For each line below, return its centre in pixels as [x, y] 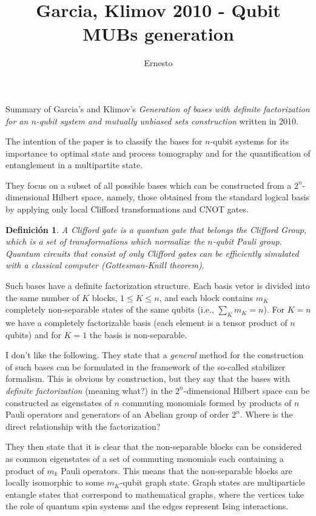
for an [17, 121]
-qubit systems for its [250, 141]
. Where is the [266, 414]
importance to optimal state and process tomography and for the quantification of [158, 153]
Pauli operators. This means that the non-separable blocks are [176, 470]
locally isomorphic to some [55, 482]
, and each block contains [206, 297]
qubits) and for [33, 334]
